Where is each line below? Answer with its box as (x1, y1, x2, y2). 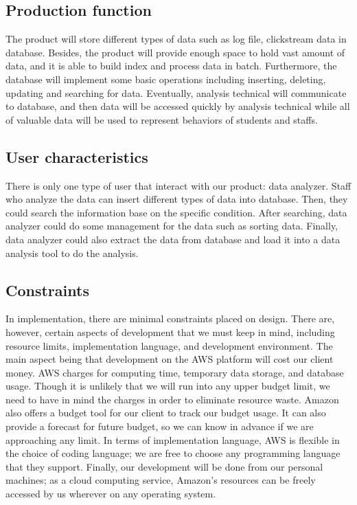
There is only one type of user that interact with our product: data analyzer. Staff (5, 178, 352, 192)
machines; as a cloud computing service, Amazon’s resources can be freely (5, 473, 316, 487)
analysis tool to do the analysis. (5, 245, 139, 260)
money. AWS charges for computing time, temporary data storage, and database (5, 365, 344, 379)
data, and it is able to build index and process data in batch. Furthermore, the (5, 58, 337, 73)
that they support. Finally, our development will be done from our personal (5, 459, 323, 473)
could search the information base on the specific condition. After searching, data (5, 205, 347, 219)
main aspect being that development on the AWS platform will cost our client (5, 352, 334, 366)
